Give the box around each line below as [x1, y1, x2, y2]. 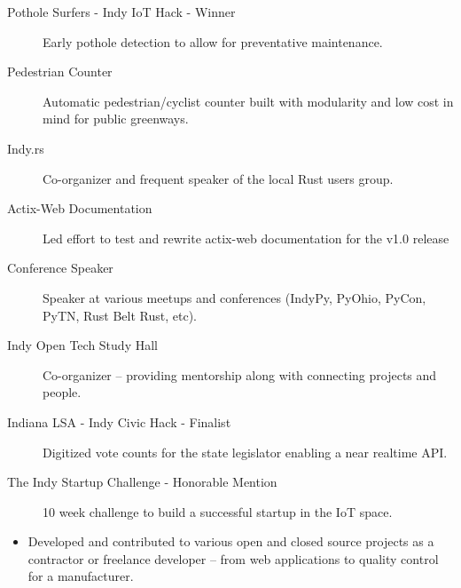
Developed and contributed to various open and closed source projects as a [27, 532, 434, 551]
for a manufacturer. [27, 567, 134, 585]
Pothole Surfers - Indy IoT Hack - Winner [7, 3, 236, 20]
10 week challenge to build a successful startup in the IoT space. [43, 502, 393, 520]
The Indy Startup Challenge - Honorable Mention [7, 473, 277, 491]
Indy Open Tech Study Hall [7, 336, 158, 354]
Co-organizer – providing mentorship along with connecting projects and [43, 365, 437, 384]
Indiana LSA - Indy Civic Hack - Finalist [7, 412, 231, 431]
